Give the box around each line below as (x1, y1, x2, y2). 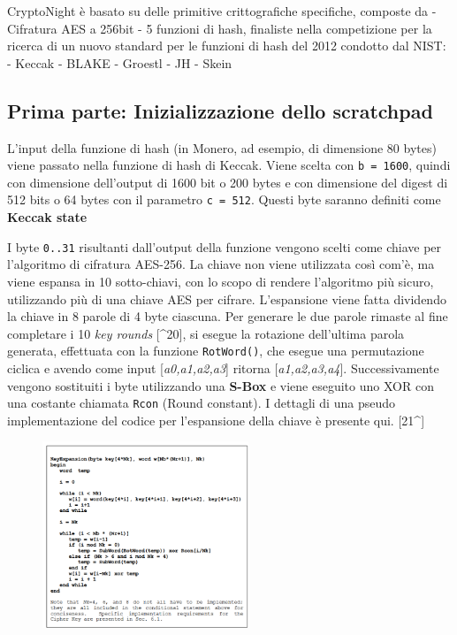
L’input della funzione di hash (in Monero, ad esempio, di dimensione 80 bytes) (7, 138, 437, 157)
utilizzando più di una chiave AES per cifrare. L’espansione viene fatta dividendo (7, 289, 446, 308)
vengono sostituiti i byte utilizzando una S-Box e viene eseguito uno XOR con (7, 376, 434, 394)
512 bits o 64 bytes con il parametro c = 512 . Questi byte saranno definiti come (7, 190, 441, 209)
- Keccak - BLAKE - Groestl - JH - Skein (7, 53, 232, 72)
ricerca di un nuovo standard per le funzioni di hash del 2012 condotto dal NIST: (7, 36, 446, 55)
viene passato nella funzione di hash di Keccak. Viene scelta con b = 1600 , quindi (7, 156, 451, 174)
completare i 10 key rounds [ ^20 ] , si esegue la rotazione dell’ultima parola (7, 324, 405, 342)
